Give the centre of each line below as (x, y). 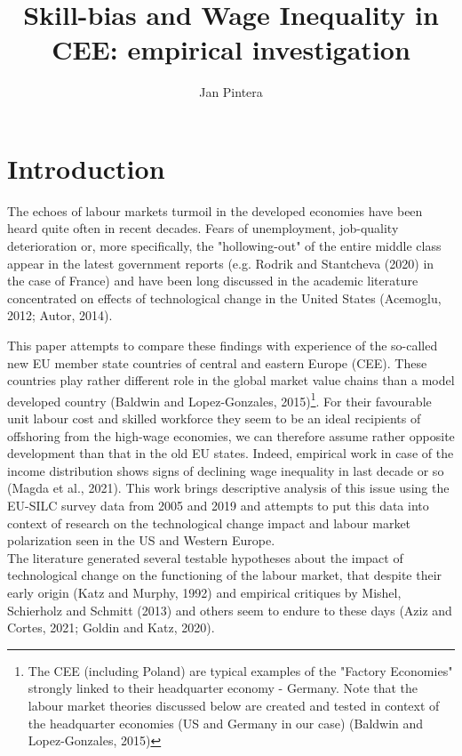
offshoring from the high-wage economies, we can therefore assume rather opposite (231, 435)
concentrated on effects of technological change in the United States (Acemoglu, (224, 298)
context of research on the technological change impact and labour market (209, 523)
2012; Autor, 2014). (60, 315)
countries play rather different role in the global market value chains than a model (231, 380)
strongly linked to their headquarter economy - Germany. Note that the (223, 688)
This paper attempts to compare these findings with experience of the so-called (223, 345)
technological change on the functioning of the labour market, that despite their (225, 575)
